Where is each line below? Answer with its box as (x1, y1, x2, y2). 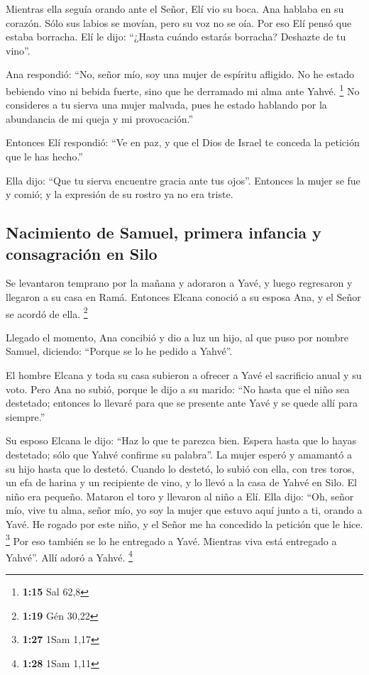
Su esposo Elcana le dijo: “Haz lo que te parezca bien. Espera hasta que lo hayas (6, 433, 356, 448)
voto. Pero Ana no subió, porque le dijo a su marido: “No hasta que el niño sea (6, 381, 350, 396)
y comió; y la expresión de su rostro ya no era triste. (6, 187, 233, 202)
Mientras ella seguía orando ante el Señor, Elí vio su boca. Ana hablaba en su (6, 1, 344, 16)
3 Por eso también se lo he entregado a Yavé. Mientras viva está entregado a (6, 531, 337, 548)
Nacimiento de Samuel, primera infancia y (6, 221, 321, 243)
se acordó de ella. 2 (6, 304, 88, 321)
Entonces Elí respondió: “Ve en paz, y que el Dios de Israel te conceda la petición (6, 135, 360, 150)
